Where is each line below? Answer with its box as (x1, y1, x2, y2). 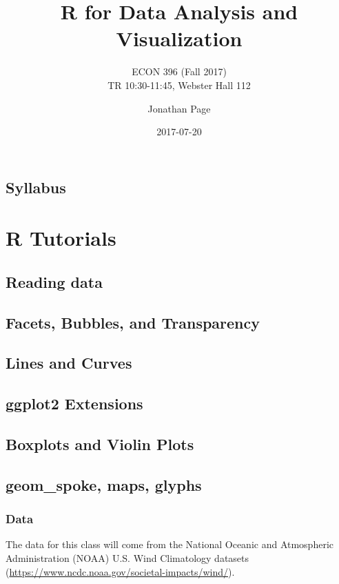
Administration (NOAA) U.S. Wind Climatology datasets (6, 550, 249, 565)
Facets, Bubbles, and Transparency (6, 311, 260, 333)
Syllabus (6, 176, 66, 197)
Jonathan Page (147, 101, 211, 115)
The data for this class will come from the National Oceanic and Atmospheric (6, 537, 333, 552)
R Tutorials (6, 224, 116, 252)
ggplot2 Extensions (6, 393, 143, 414)
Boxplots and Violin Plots (6, 433, 194, 454)
